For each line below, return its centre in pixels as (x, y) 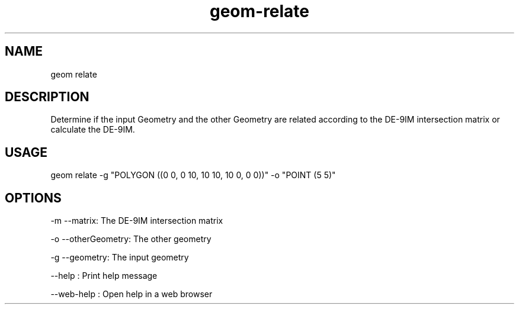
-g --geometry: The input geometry (120, 257)
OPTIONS (33, 198)
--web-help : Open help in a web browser (132, 294)
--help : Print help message (104, 276)
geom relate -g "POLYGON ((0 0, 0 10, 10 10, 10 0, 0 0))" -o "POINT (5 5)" (193, 175)
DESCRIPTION (47, 97)
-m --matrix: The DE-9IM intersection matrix (137, 221)
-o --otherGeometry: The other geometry (131, 239)
